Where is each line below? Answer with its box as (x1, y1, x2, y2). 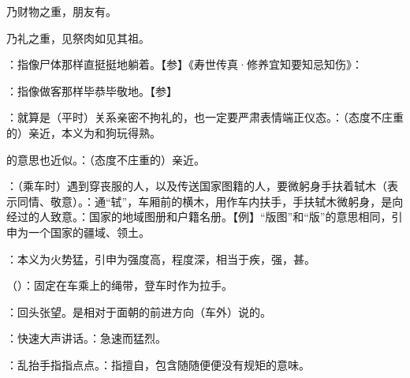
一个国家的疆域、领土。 (28, 223, 150, 240)
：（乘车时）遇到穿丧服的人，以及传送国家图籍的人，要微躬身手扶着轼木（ (6, 178, 387, 194)
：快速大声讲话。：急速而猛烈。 (6, 330, 166, 346)
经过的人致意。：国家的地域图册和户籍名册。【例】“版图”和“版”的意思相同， (6, 208, 392, 225)
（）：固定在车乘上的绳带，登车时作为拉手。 (6, 277, 233, 294)
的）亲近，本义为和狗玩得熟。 (6, 124, 161, 140)
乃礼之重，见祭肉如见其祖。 (6, 29, 150, 46)
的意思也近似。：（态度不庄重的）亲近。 (6, 151, 205, 167)
